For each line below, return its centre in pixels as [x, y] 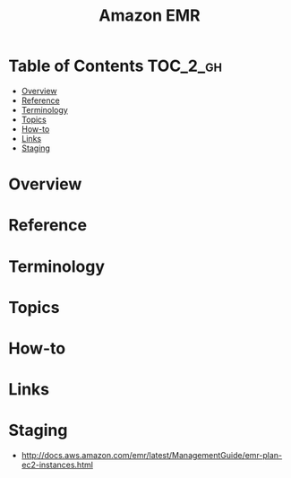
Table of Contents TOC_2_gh [116, 66]
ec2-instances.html [57, 465]
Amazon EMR [150, 16]
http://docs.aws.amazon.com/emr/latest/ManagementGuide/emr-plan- [152, 455]
